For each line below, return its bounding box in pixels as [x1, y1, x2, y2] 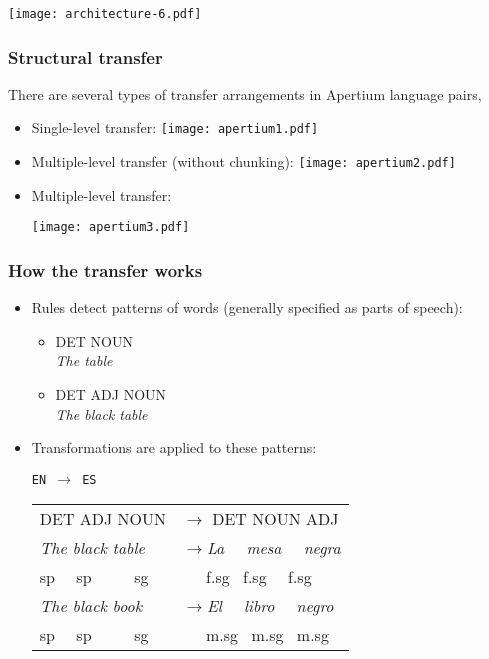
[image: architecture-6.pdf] [8, 7, 202, 21]
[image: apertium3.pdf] [31, 220, 190, 235]
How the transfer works [8, 257, 203, 282]
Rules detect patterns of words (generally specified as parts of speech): [31, 297, 463, 318]
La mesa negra [206, 536, 341, 560]
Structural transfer [8, 44, 163, 69]
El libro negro [206, 594, 334, 618]
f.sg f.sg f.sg [206, 565, 312, 589]
